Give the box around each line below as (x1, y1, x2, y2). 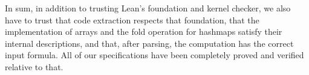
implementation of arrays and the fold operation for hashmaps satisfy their (5, 25, 282, 38)
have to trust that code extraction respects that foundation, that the (5, 13, 259, 26)
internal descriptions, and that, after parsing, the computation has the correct (5, 37, 294, 49)
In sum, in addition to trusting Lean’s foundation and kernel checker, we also (5, 2, 291, 14)
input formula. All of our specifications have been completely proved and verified (5, 49, 304, 61)
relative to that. (5, 60, 63, 73)
